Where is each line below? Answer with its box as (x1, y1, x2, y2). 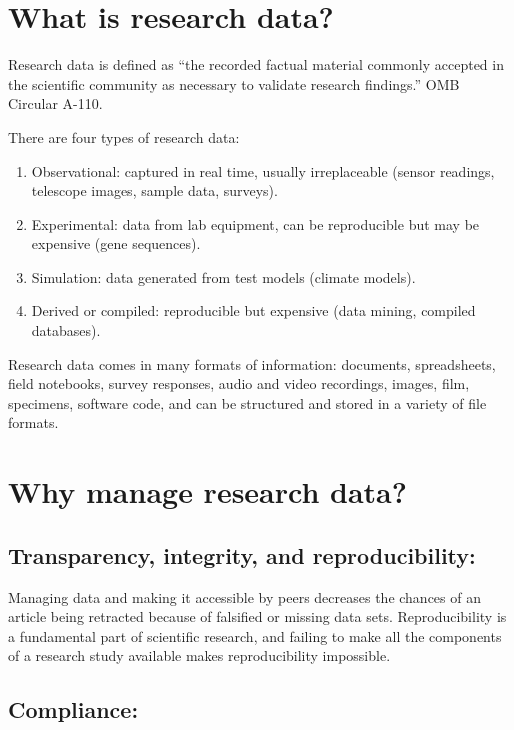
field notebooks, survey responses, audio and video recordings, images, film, (8, 373, 470, 394)
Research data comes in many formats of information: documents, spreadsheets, (8, 353, 496, 374)
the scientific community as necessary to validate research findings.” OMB (8, 73, 460, 94)
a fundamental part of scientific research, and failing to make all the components (8, 625, 502, 646)
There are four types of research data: (8, 126, 240, 147)
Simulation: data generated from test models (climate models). (31, 266, 416, 287)
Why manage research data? (8, 471, 407, 512)
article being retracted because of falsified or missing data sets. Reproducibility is (8, 606, 507, 627)
